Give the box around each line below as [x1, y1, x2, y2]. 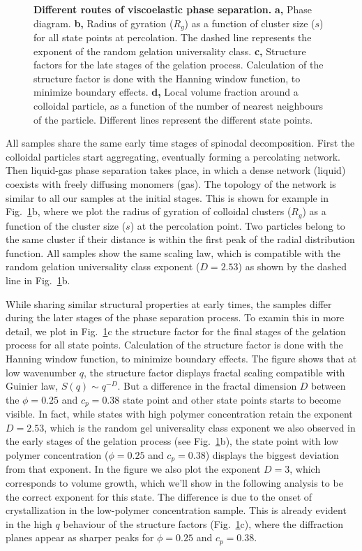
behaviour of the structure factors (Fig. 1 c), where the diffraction [63, 516, 344, 531]
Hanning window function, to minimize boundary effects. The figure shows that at [6, 351, 357, 365]
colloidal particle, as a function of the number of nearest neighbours [33, 98, 323, 113]
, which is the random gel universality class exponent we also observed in [44, 420, 356, 434]
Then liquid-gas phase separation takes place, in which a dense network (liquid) [6, 163, 346, 177]
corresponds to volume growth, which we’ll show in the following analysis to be [6, 476, 343, 490]
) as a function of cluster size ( [184, 15, 315, 30]
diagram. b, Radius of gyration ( [33, 15, 174, 30]
